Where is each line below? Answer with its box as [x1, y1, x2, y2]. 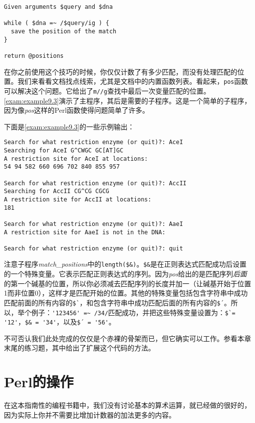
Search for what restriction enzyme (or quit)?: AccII [4, 179, 187, 187]
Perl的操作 [4, 372, 74, 392]
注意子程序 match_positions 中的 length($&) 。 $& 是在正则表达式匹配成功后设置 [4, 259, 247, 269]
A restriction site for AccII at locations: [4, 196, 152, 203]
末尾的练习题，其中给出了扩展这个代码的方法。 [4, 343, 155, 353]
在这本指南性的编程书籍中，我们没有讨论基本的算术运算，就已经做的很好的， [4, 400, 251, 410]
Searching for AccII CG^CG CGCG [4, 188, 109, 195]
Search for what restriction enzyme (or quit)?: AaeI [4, 220, 183, 227]
